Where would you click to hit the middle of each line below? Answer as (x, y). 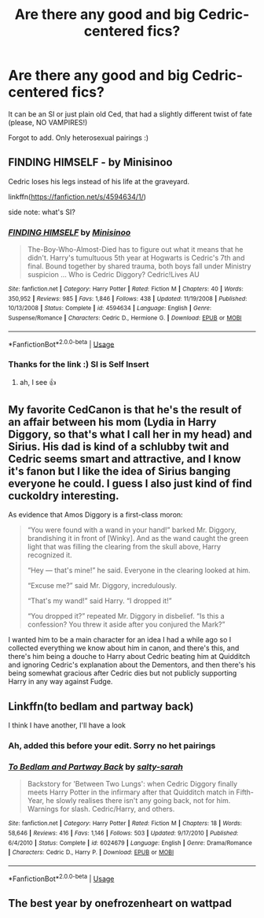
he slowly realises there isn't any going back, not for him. (138, 801)
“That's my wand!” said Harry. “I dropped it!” (99, 601)
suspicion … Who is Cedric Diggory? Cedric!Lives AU (114, 275)
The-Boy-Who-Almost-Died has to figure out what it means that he (135, 250)
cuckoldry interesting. (64, 496)
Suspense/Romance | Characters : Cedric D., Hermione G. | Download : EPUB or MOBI (125, 318)
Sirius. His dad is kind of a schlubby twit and (119, 447)
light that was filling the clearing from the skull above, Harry (124, 547)
